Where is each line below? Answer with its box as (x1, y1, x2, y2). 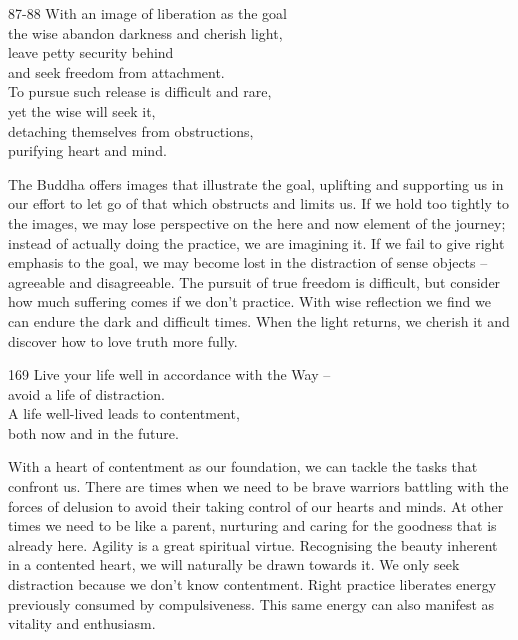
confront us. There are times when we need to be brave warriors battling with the (8, 476, 509, 497)
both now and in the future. (8, 422, 179, 443)
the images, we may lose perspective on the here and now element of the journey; (8, 212, 506, 233)
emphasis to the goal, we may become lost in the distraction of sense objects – (8, 252, 488, 273)
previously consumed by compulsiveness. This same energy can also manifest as (8, 593, 495, 614)
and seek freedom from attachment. (8, 61, 225, 82)
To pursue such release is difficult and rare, (8, 81, 272, 102)
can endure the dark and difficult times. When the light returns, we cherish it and (8, 310, 510, 331)
